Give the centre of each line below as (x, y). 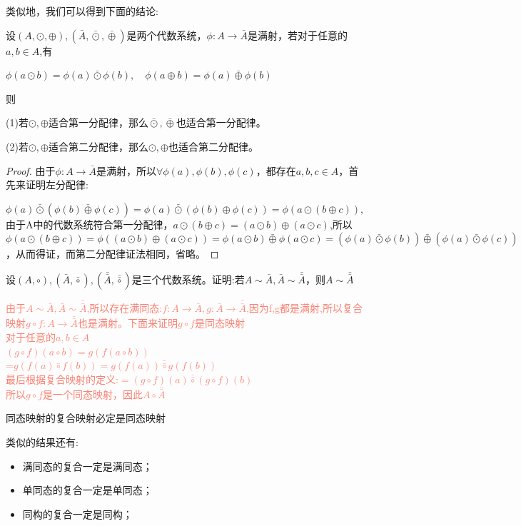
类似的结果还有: (42, 442)
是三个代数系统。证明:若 (188, 279)
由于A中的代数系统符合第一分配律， (90, 224)
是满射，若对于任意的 (297, 35)
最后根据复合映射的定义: (62, 379)
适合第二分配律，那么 (98, 146)
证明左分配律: (57, 184)
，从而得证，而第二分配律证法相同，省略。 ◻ (112, 254)
